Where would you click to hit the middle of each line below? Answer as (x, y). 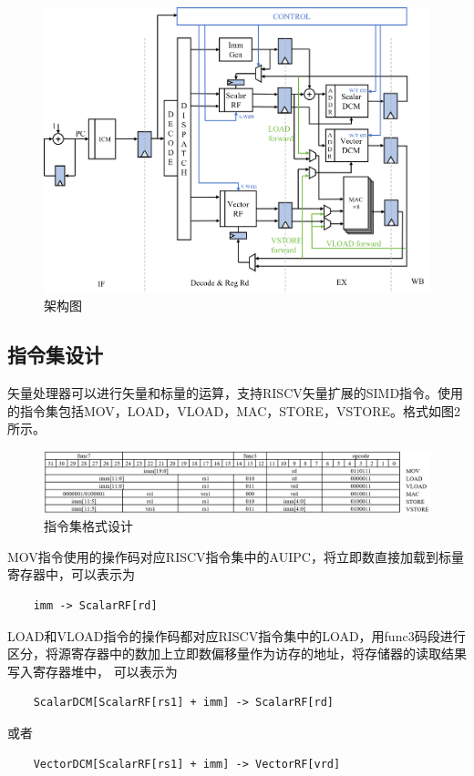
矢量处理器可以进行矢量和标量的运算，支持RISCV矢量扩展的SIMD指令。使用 (236, 393)
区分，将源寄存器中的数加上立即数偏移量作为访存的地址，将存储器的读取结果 (237, 653)
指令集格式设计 (88, 526)
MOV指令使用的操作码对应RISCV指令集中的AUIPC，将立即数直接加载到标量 (236, 556)
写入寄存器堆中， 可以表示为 (93, 671)
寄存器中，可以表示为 (71, 574)
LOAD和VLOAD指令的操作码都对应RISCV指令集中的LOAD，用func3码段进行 (237, 635)
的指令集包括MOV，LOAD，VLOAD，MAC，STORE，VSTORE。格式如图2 (234, 410)
